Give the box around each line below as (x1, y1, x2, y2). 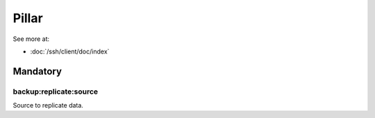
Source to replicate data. (12, 101, 83, 110)
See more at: (12, 35, 50, 43)
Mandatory (12, 65, 62, 77)
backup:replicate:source (12, 87, 99, 96)
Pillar (12, 10, 43, 26)
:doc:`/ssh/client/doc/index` (30, 47, 110, 56)
